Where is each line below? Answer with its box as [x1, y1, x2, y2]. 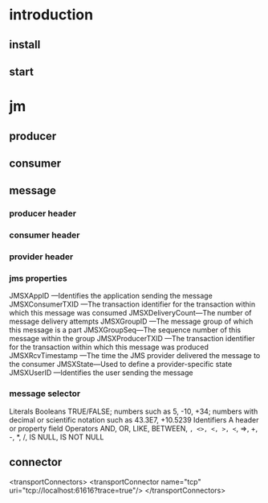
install [9, 38, 41, 52]
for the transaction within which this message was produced [9, 342, 209, 352]
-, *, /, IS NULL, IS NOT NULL [9, 432, 104, 442]
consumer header [9, 229, 80, 241]
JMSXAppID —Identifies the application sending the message [9, 291, 213, 301]
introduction [9, 6, 94, 24]
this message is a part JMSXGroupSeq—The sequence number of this [9, 325, 242, 335]
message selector [9, 388, 81, 399]
